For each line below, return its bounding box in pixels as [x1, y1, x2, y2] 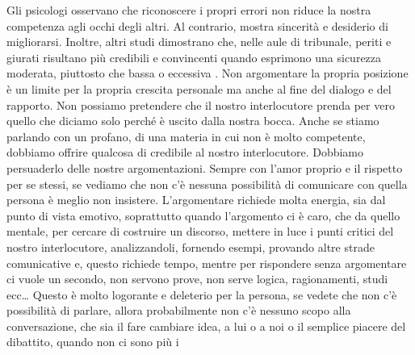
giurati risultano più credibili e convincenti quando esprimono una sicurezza [6, 48, 382, 65]
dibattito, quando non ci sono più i [6, 333, 179, 350]
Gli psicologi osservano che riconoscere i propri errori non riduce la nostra [6, 2, 371, 18]
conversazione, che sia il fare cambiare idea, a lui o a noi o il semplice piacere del [6, 317, 406, 334]
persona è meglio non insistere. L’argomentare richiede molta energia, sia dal [6, 191, 386, 208]
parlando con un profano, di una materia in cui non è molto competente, [6, 127, 366, 144]
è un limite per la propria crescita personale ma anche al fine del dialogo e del [6, 80, 392, 97]
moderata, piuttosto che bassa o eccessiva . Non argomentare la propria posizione [6, 65, 409, 81]
